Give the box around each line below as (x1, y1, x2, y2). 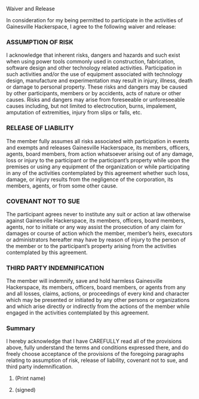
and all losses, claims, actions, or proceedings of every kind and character (6, 290, 189, 297)
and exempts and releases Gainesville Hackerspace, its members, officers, (6, 144, 190, 151)
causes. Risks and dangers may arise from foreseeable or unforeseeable (6, 96, 185, 104)
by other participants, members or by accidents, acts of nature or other (6, 90, 182, 97)
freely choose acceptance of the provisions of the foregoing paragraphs (6, 350, 184, 358)
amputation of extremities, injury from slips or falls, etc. (6, 109, 142, 116)
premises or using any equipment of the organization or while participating (6, 163, 190, 170)
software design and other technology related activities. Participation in (6, 64, 182, 71)
